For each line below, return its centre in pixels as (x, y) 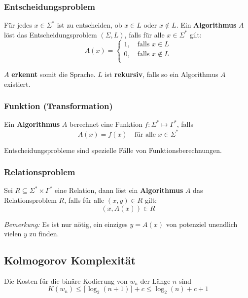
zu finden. (44, 234)
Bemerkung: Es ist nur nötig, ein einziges (66, 224)
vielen (13, 234)
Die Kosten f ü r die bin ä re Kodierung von (66, 280)
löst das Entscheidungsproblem (51, 34)
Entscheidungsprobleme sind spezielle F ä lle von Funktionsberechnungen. (113, 150)
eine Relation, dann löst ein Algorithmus (119, 190)
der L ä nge (155, 280)
